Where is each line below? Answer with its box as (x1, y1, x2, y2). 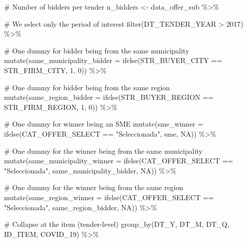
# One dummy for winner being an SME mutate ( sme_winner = (4, 118, 204, 129)
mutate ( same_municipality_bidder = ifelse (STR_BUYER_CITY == (4, 55, 222, 66)
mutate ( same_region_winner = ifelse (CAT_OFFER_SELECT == (4, 192, 214, 202)
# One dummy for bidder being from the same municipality (4, 45, 190, 55)
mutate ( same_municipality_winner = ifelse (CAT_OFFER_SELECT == (4, 155, 233, 166)
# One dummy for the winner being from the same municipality (4, 145, 203, 156)
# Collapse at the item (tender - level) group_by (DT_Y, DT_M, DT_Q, (4, 219, 229, 229)
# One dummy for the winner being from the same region (4, 182, 183, 193)
